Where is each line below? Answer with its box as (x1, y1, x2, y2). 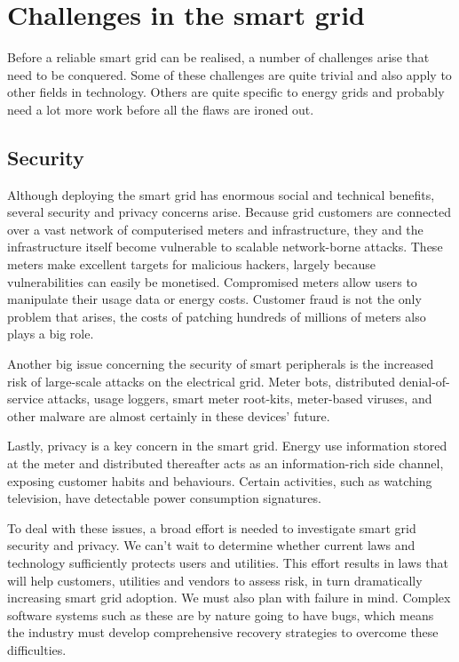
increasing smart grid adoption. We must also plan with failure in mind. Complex (7, 588, 451, 607)
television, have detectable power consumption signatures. (7, 489, 321, 507)
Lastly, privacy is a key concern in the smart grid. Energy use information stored (7, 436, 447, 455)
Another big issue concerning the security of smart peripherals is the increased (7, 355, 434, 373)
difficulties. (7, 640, 67, 658)
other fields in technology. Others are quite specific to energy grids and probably (7, 83, 445, 101)
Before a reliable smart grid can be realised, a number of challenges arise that (7, 48, 430, 67)
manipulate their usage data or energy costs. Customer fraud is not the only (7, 290, 422, 308)
